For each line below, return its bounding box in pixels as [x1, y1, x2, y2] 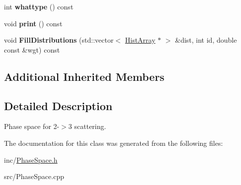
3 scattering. [68, 121, 106, 131]
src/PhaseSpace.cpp [4, 171, 64, 182]
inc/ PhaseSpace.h [4, 154, 58, 165]
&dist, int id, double [175, 35, 237, 45]
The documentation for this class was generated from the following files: [4, 137, 223, 148]
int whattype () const [4, 1, 74, 11]
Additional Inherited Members [4, 68, 164, 84]
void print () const [4, 18, 63, 28]
